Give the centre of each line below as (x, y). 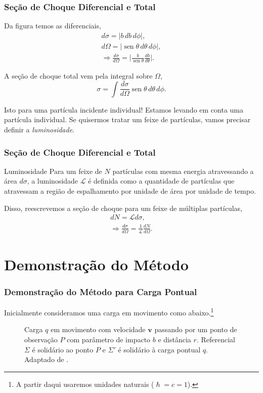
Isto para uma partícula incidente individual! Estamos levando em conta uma (124, 109)
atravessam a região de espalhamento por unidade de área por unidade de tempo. (130, 191)
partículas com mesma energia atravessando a (183, 171)
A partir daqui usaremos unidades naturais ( (85, 384)
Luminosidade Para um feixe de (53, 171)
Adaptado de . (47, 359)
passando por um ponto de (196, 329)
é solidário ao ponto (63, 349)
